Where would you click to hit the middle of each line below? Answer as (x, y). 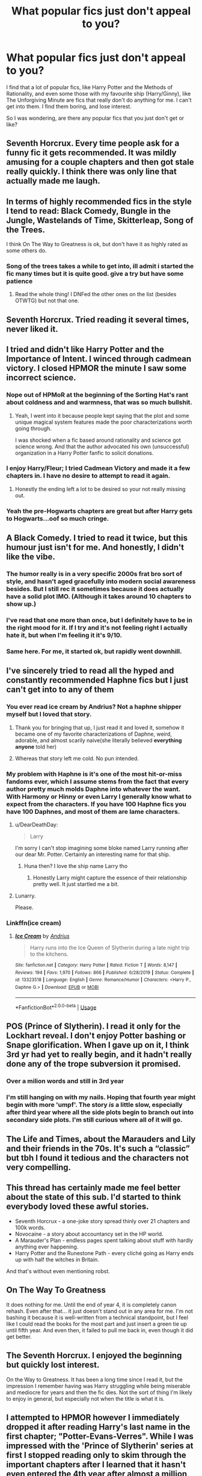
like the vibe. (31, 557)
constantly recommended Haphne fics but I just (97, 681)
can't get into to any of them (60, 690)
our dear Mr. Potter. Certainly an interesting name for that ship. (93, 854)
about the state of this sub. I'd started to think (94, 1197)
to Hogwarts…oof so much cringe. (58, 518)
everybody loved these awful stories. (78, 1207)
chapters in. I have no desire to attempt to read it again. (88, 476)
